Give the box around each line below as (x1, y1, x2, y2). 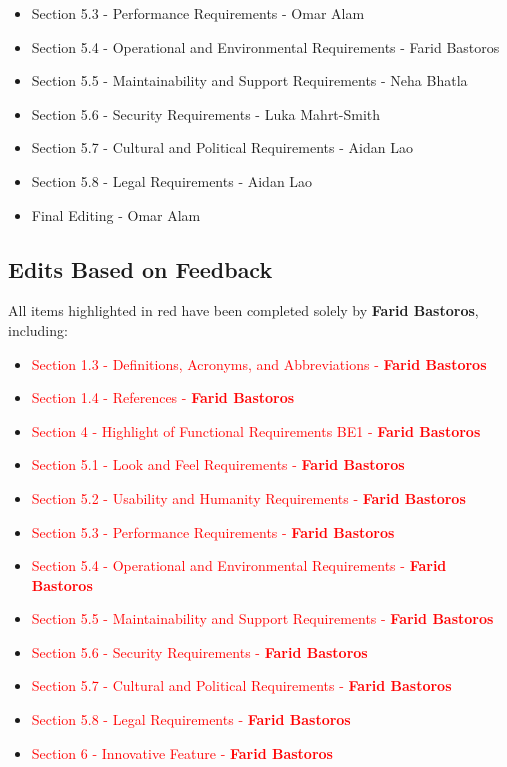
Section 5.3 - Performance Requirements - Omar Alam (31, 3, 365, 23)
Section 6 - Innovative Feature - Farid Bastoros (31, 742, 333, 763)
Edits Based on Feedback (8, 253, 273, 284)
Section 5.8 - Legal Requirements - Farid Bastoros (31, 709, 351, 730)
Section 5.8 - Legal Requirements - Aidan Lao (31, 170, 313, 191)
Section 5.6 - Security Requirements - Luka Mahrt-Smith (31, 103, 381, 124)
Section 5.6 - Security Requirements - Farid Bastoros (31, 641, 368, 662)
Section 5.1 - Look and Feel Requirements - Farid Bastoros (31, 454, 405, 475)
